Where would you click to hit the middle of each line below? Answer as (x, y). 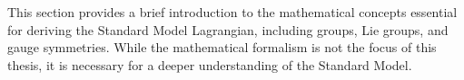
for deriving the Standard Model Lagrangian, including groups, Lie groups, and (228, 29)
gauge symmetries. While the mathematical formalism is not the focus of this (222, 47)
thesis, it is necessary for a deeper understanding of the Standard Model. (210, 64)
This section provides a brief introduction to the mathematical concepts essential (232, 12)
